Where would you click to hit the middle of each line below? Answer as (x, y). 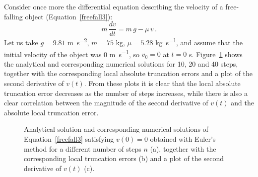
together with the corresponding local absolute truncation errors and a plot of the (129, 73)
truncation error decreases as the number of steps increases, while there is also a (126, 93)
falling (13, 16)
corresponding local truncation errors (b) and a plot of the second (124, 158)
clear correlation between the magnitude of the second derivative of (106, 103)
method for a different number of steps (83, 148)
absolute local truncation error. (51, 112)
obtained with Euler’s (183, 138)
